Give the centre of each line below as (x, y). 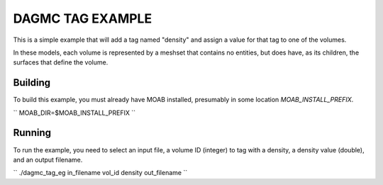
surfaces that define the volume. (61, 62)
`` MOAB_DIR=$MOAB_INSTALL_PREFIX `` (74, 113)
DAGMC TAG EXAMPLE (83, 18)
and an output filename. (48, 159)
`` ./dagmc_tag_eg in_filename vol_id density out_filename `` (100, 173)
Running (32, 133)
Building (32, 83)
